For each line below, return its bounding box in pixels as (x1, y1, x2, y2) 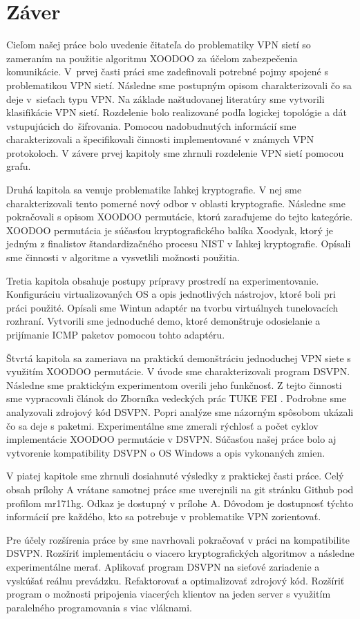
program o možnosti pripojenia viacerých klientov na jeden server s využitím (6, 587, 331, 601)
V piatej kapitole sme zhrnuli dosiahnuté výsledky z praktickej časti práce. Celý (6, 468, 344, 483)
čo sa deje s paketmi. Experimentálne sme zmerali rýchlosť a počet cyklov (6, 418, 319, 432)
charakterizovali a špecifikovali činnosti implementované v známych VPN (6, 132, 314, 146)
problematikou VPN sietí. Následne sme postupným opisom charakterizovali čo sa (6, 77, 352, 92)
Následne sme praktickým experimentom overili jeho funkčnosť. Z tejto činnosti (6, 377, 342, 392)
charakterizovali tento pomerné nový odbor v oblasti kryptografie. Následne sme (6, 196, 345, 210)
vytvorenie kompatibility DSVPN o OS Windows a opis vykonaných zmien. (6, 445, 325, 459)
